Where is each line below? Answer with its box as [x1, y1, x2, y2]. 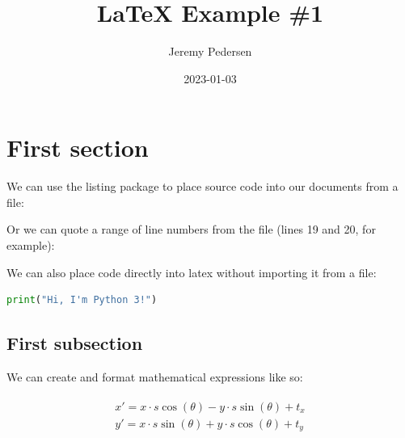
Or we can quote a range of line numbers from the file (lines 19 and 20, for [6, 221, 376, 238]
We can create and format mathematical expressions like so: [6, 369, 303, 385]
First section [6, 131, 149, 164]
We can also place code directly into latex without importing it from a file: [6, 263, 377, 280]
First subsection [6, 331, 143, 356]
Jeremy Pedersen [168, 43, 252, 60]
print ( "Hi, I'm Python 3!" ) [6, 294, 158, 306]
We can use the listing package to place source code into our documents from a [6, 178, 399, 195]
